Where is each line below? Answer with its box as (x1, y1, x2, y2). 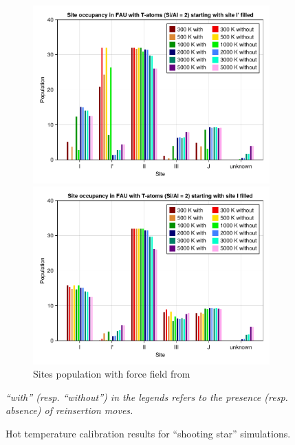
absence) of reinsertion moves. (6, 403, 133, 417)
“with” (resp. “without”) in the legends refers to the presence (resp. (6, 389, 288, 404)
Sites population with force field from (33, 367, 190, 381)
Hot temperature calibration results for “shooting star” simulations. (6, 426, 291, 441)
